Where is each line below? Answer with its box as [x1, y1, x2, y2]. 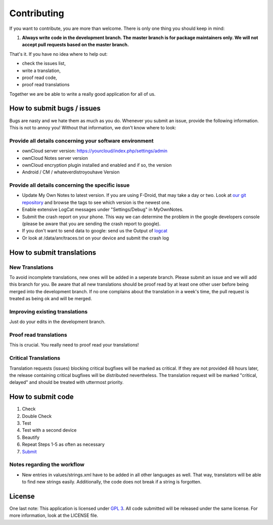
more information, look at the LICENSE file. [9, 512, 99, 518]
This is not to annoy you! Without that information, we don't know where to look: [9, 124, 176, 130]
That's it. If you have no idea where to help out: [9, 51, 108, 57]
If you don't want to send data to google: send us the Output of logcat [22, 228, 168, 234]
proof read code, [22, 74, 58, 81]
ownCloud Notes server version [22, 155, 88, 161]
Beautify [22, 434, 40, 440]
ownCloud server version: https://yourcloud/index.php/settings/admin [22, 148, 168, 154]
